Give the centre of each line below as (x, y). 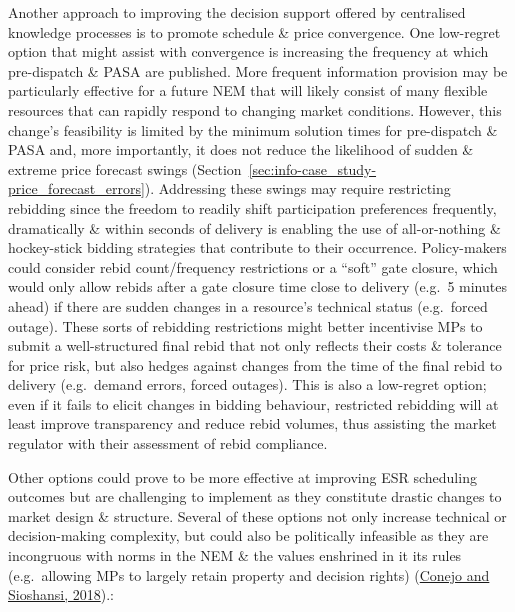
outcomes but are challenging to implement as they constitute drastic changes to (255, 496)
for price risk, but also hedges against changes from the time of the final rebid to (255, 364)
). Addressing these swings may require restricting (297, 188)
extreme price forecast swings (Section (125, 168)
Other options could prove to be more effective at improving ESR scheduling (242, 476)
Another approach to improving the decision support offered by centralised (237, 12)
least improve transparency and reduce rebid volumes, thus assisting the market (252, 423)
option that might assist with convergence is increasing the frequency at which (248, 51)
